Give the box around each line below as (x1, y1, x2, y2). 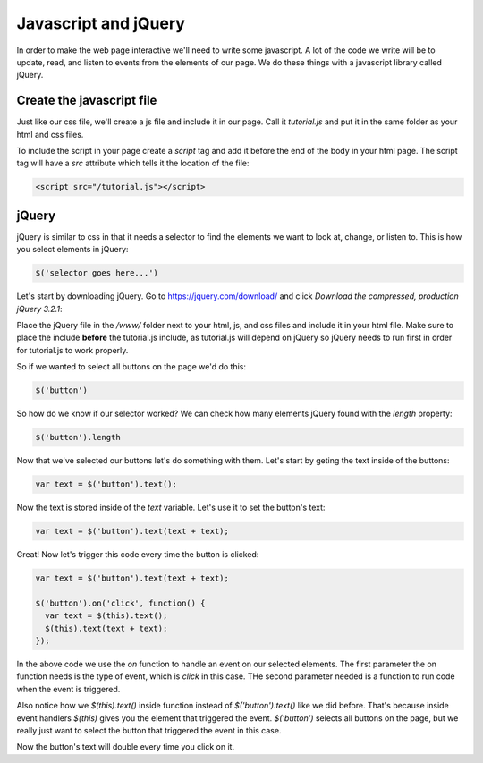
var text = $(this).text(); (45, 611, 168, 621)
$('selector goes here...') (35, 268, 158, 278)
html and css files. (16, 129, 84, 140)
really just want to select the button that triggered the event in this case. (16, 725, 282, 735)
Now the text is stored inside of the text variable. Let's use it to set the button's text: (16, 502, 326, 513)
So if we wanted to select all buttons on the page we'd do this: (16, 361, 246, 372)
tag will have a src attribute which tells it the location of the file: (16, 157, 250, 169)
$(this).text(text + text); (45, 623, 168, 633)
